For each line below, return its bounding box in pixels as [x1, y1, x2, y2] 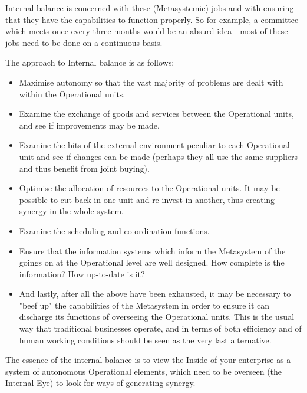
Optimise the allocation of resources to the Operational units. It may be [19, 182, 280, 194]
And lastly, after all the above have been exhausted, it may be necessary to [19, 287, 291, 300]
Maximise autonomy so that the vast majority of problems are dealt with [19, 76, 283, 88]
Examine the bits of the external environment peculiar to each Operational [19, 139, 290, 151]
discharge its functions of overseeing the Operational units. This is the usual [19, 310, 295, 323]
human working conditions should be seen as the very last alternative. [19, 333, 272, 346]
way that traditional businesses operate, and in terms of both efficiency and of [19, 322, 302, 335]
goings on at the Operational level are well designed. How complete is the [19, 256, 285, 268]
